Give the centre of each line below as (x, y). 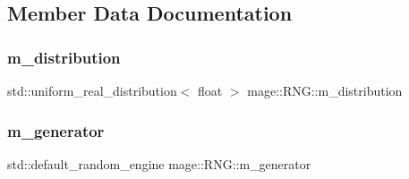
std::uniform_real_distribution (92, 90)
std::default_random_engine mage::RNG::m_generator (159, 163)
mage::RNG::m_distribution (325, 90)
